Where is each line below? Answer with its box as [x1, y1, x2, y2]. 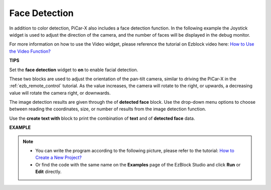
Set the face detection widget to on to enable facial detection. [9, 67, 139, 73]
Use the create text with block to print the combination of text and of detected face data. [9, 115, 195, 121]
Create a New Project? [35, 154, 82, 160]
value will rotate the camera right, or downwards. [9, 90, 111, 96]
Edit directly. [35, 168, 62, 175]
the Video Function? [9, 48, 51, 54]
